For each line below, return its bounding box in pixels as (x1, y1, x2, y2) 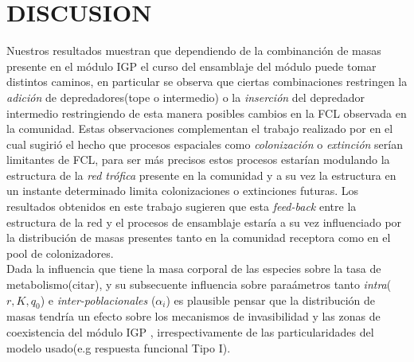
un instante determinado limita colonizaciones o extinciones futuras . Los (6, 182, 359, 199)
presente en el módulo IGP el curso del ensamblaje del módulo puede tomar (6, 57, 377, 74)
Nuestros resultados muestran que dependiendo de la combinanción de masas (6, 42, 381, 59)
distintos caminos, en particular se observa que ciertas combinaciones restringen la (6, 73, 408, 90)
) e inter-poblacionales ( (40, 291, 156, 308)
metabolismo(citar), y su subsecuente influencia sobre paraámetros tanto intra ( (6, 276, 392, 293)
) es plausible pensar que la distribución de (166, 291, 376, 308)
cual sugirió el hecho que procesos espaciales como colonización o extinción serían (6, 135, 403, 152)
